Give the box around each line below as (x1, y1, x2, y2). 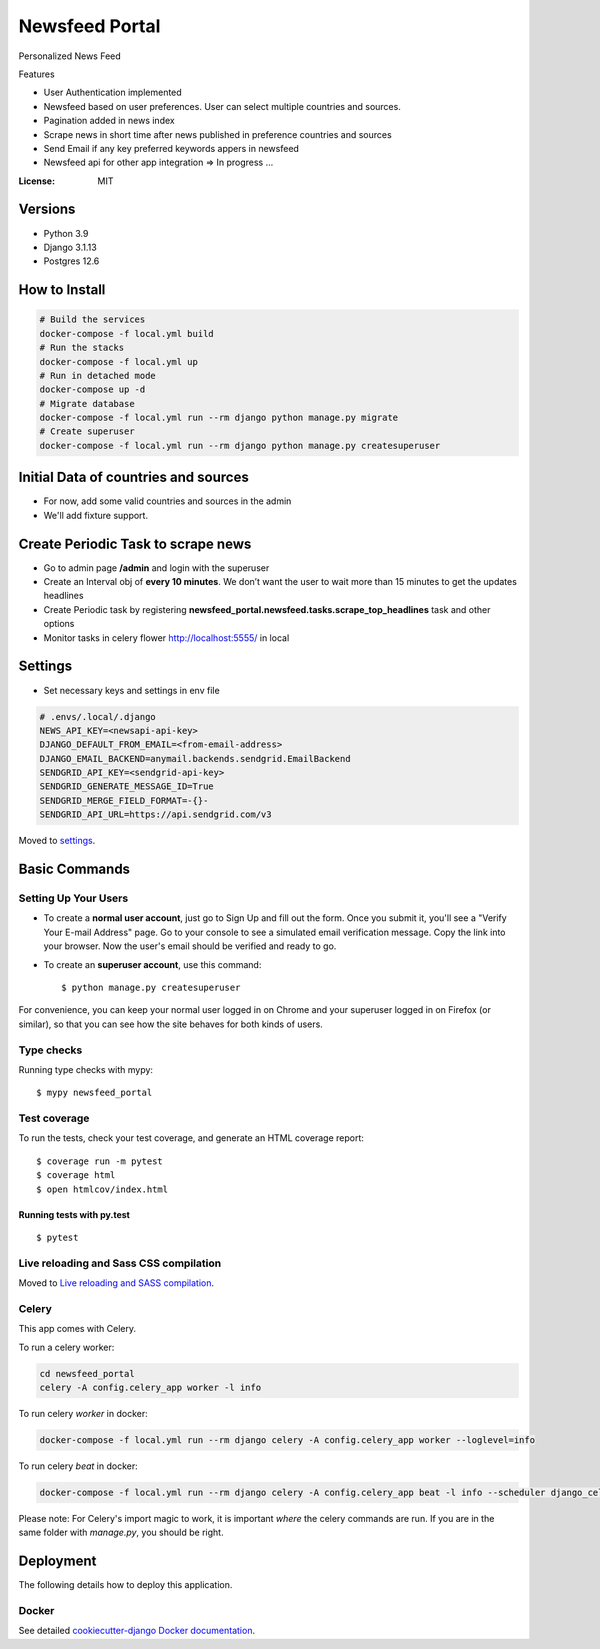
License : (18, 175, 55, 187)
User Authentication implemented (43, 86, 182, 99)
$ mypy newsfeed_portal (36, 1087, 153, 1099)
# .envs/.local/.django (39, 711, 157, 722)
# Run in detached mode (39, 370, 157, 381)
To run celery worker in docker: (18, 1408, 149, 1419)
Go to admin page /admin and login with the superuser (43, 561, 270, 574)
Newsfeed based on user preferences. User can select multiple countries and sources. (43, 100, 402, 112)
